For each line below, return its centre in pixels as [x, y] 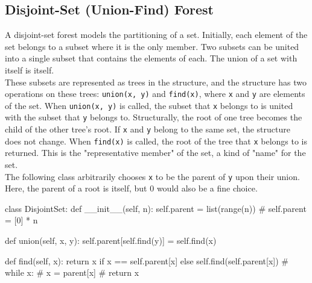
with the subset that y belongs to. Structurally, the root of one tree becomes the [154, 117]
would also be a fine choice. [207, 188]
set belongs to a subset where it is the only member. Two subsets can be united [152, 46]
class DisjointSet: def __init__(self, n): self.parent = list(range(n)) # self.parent [156, 208]
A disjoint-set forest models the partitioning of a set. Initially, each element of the [156, 35]
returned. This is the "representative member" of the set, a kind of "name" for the [155, 153]
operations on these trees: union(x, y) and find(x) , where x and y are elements [155, 94]
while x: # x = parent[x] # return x [72, 272]
